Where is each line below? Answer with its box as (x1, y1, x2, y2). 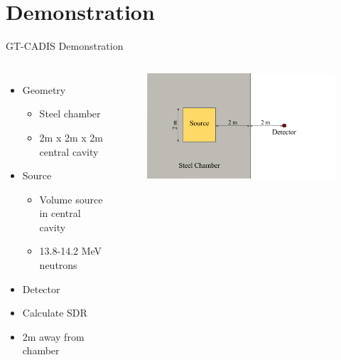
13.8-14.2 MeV (39, 243, 102, 258)
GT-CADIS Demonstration (6, 38, 124, 53)
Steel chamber (39, 106, 101, 121)
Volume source (39, 191, 103, 206)
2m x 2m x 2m (39, 129, 104, 144)
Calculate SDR (22, 305, 87, 320)
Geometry (22, 82, 66, 97)
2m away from (22, 329, 85, 344)
